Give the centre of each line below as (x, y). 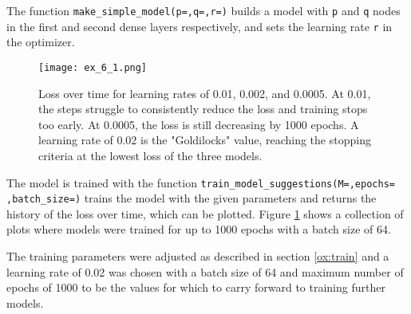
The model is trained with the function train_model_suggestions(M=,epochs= (201, 182)
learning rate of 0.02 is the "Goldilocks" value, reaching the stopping (205, 140)
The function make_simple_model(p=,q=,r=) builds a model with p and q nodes (204, 10)
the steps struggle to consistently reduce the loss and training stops (203, 109)
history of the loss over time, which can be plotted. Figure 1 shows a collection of (205, 213)
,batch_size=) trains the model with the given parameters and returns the (192, 198)
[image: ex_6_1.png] (93, 67)
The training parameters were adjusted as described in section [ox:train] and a (198, 256)
